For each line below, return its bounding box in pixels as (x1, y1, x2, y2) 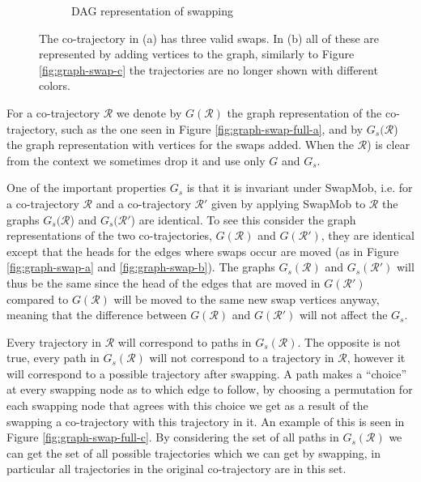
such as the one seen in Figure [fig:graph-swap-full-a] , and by (61, 120, 364, 137)
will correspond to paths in (117, 333, 252, 350)
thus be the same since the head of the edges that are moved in (6, 274, 321, 291)
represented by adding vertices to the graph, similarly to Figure (39, 45, 355, 62)
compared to (6, 290, 69, 307)
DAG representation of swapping (71, 2, 234, 19)
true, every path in (6, 349, 100, 366)
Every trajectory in (6, 333, 101, 350)
